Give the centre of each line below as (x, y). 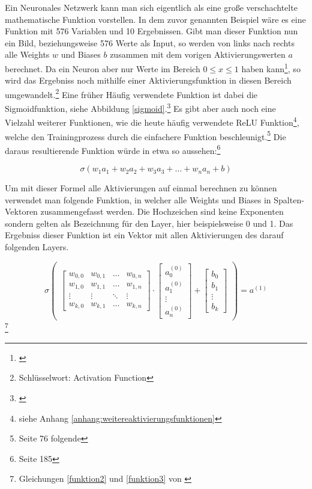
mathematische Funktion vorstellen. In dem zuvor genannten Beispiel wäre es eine (155, 19)
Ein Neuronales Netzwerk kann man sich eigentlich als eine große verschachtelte (151, 7)
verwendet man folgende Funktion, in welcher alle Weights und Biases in (138, 199)
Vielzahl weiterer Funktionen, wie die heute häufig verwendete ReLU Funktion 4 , (152, 121)
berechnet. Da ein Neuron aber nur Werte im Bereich (103, 68)
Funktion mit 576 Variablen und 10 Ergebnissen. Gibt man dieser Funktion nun (151, 31)
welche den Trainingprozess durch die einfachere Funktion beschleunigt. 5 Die (145, 135)
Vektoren (21, 211)
